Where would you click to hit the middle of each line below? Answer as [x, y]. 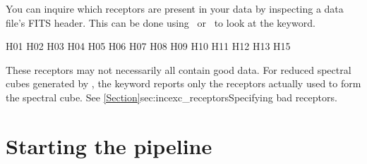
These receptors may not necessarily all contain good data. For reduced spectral [179, 69]
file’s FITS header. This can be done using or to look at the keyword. [161, 22]
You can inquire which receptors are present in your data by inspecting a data [175, 8]
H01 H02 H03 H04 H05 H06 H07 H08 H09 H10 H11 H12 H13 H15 [148, 46]
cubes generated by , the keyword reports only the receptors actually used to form [183, 83]
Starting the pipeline [109, 145]
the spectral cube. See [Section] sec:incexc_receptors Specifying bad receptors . [172, 97]
